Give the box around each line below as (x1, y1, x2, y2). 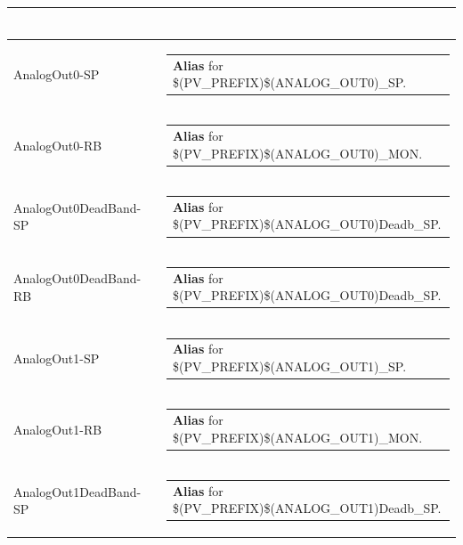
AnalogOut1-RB (13, 419, 102, 438)
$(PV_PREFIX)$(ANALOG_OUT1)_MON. (172, 427, 423, 446)
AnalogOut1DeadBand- (13, 482, 142, 500)
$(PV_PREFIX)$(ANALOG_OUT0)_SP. (172, 73, 407, 92)
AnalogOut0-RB (13, 135, 102, 154)
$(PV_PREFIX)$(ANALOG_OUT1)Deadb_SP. (172, 499, 442, 517)
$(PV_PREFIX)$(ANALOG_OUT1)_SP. (172, 356, 407, 375)
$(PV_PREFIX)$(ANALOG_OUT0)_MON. (172, 143, 423, 162)
